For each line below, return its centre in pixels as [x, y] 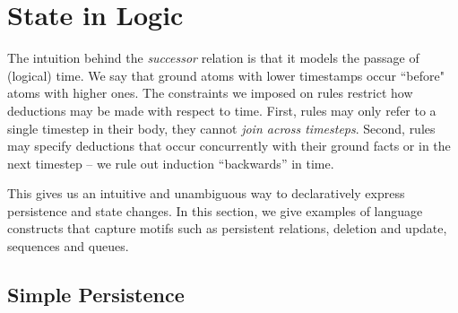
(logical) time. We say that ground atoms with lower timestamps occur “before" [226, 75]
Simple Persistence [96, 295]
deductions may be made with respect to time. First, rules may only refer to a [222, 110]
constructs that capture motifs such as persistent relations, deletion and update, [227, 228]
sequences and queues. [68, 246]
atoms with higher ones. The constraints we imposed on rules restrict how [210, 93]
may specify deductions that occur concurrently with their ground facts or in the [229, 146]
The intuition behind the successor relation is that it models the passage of [213, 58]
